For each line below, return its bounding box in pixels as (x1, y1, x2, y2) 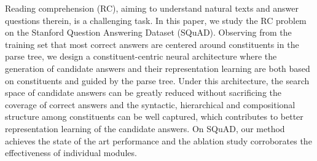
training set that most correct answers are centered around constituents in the (5, 37, 299, 50)
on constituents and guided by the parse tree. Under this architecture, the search (5, 74, 310, 87)
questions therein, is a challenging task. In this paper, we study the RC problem (5, 14, 307, 26)
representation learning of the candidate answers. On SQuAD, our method (5, 122, 285, 135)
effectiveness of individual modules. (5, 146, 137, 159)
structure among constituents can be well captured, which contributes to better (5, 110, 303, 123)
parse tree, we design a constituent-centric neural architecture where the (5, 50, 277, 63)
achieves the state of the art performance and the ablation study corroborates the (5, 134, 312, 147)
